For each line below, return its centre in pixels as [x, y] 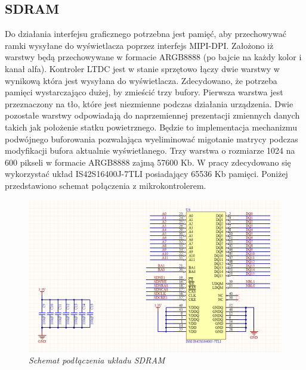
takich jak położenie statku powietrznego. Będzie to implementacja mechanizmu [151, 127]
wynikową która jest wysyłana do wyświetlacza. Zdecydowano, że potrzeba [141, 80]
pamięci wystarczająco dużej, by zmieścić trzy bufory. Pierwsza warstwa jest [144, 92]
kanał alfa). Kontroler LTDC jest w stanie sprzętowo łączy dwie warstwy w [142, 68]
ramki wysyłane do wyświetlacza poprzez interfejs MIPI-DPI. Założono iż [139, 45]
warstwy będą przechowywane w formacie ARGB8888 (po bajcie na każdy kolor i [153, 57]
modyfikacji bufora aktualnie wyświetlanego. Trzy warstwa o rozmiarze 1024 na [150, 150]
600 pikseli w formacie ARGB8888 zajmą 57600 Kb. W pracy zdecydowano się [148, 162]
